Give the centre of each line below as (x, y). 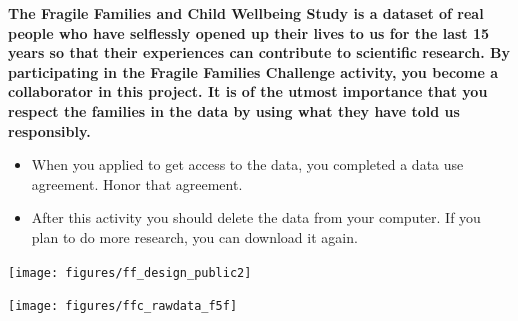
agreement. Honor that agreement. (137, 183)
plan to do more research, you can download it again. (194, 236)
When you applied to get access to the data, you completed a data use (247, 164)
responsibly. (49, 130)
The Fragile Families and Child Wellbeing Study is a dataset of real (246, 13)
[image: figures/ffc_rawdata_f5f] (123, 306)
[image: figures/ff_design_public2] (130, 272)
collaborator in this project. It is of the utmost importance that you (248, 91)
